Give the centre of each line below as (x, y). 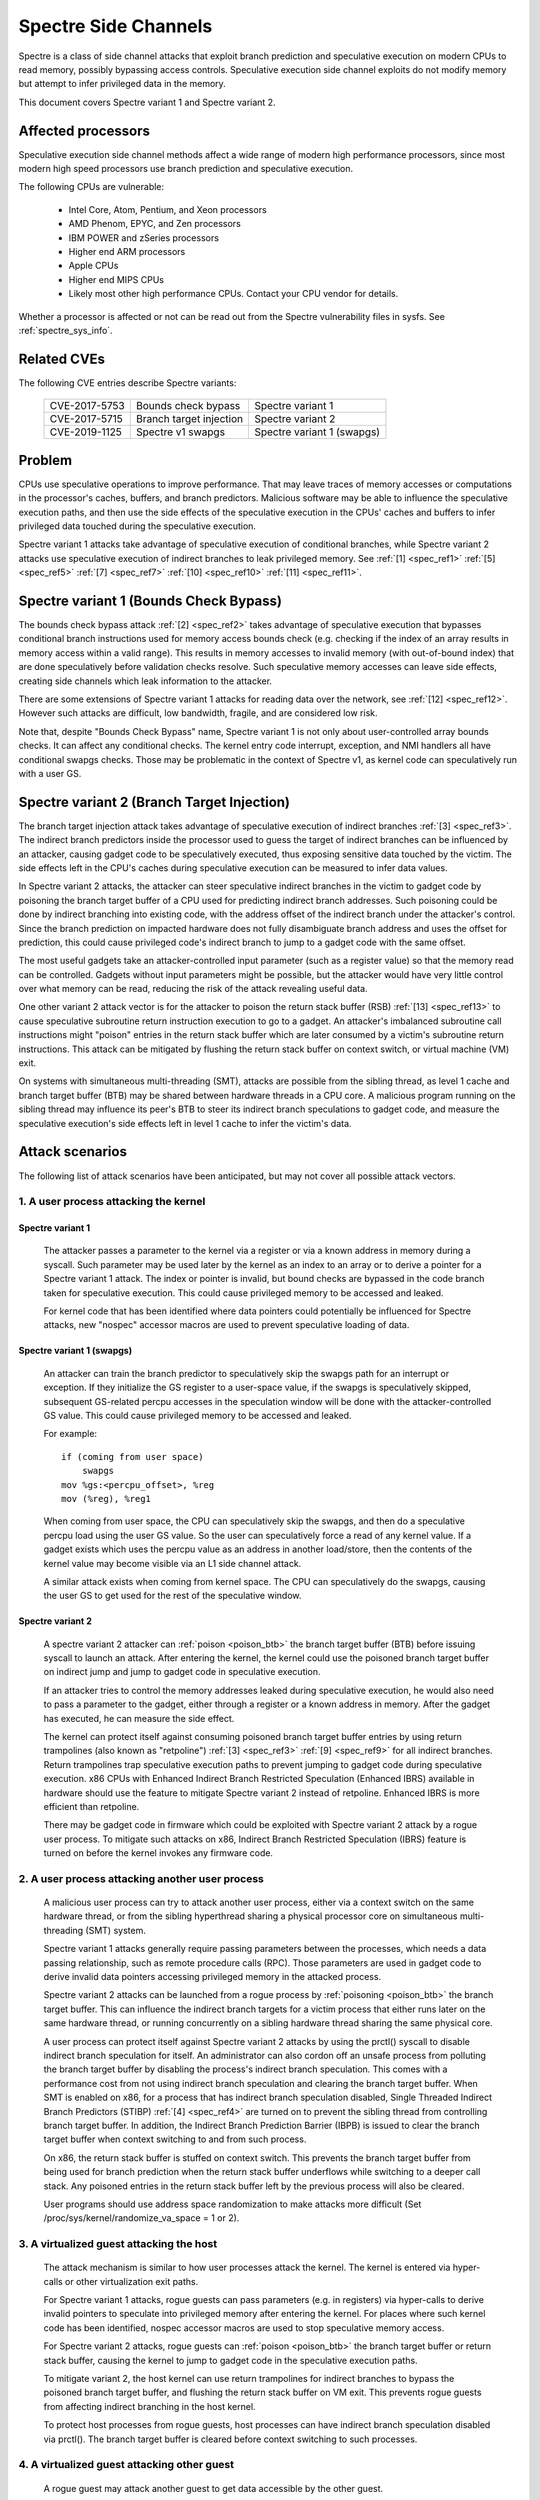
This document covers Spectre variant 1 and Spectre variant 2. (147, 102)
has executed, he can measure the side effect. (139, 1718)
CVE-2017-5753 (87, 406)
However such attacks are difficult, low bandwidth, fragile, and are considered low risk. (198, 713)
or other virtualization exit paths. (132, 2281)
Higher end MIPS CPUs (116, 279)
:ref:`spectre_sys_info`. (66, 330)
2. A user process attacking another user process (141, 1878)
